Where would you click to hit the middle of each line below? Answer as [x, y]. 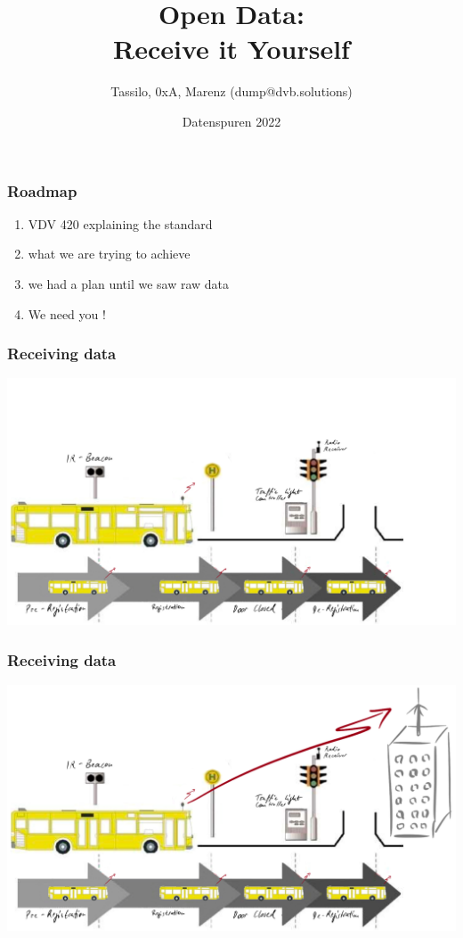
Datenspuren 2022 [231, 121]
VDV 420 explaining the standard [120, 223]
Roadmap [42, 190]
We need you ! [67, 313]
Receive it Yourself [231, 49]
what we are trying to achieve [109, 254]
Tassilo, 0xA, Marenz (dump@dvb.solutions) [231, 91]
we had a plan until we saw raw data [129, 283]
